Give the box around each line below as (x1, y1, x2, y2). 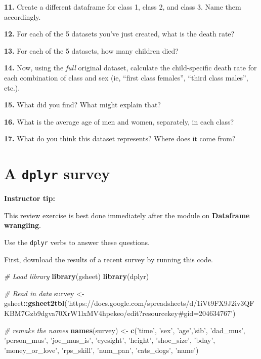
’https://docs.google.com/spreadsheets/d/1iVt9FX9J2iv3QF (67, 298, 254, 308)
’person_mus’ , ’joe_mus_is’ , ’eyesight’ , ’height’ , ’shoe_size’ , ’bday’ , (4, 335, 215, 345)
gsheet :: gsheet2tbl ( (4, 298, 67, 308)
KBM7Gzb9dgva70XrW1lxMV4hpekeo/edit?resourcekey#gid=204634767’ (4, 308, 233, 318)
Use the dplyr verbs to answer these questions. (4, 236, 150, 247)
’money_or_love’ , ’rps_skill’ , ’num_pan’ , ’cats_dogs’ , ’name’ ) (4, 344, 199, 355)
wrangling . (4, 220, 41, 230)
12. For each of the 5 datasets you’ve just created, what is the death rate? (4, 28, 235, 39)
